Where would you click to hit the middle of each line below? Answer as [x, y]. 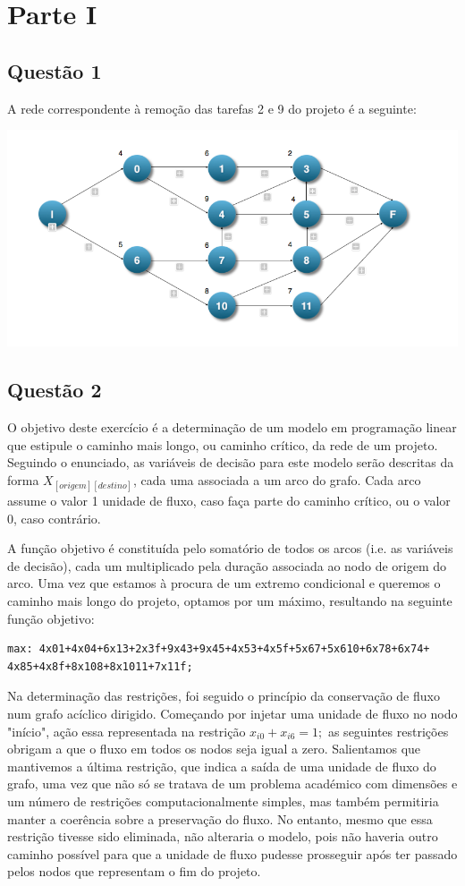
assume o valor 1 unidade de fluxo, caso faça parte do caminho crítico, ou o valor [229, 501]
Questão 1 [55, 70]
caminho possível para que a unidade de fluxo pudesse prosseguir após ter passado [232, 853]
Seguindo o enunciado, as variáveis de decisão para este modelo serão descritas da [231, 462]
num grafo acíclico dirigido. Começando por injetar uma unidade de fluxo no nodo [232, 713]
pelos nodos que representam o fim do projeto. [134, 871]
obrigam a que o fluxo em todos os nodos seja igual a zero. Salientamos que [214, 749]
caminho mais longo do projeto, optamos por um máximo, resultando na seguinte [230, 600]
